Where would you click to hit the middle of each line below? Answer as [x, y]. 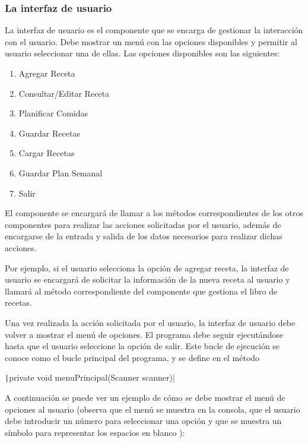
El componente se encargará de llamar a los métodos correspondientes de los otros [154, 213]
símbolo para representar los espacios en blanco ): [95, 432]
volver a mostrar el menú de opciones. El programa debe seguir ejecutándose [144, 334]
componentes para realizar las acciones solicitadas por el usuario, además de [143, 224]
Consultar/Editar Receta [64, 93]
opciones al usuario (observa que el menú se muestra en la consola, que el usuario [153, 409]
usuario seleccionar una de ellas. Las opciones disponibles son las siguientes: [142, 53]
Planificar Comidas [53, 113]
